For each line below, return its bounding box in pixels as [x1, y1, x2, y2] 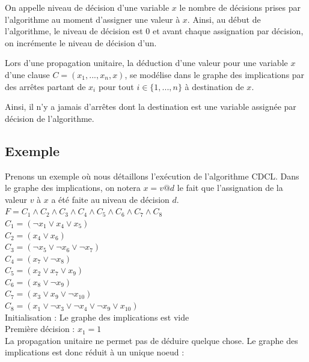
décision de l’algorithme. [5, 112, 94, 124]
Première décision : [5, 322, 75, 335]
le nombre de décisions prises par [179, 1, 301, 13]
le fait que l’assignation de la [177, 181, 283, 194]
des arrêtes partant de [5, 80, 86, 92]
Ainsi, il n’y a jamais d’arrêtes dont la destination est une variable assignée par [5, 100, 296, 113]
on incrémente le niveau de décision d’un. [5, 36, 157, 49]
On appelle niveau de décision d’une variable [5, 1, 170, 13]
